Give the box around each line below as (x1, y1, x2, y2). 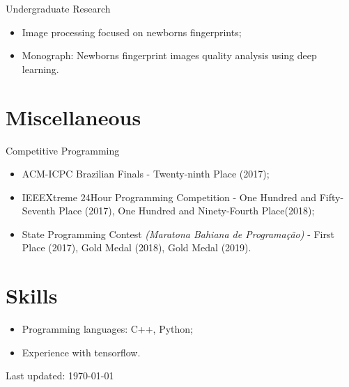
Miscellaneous (6, 102, 141, 131)
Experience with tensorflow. (22, 345, 141, 359)
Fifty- (319, 189, 344, 204)
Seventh (22, 203, 56, 218)
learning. (22, 61, 59, 76)
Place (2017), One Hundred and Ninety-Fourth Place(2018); (59, 203, 315, 218)
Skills (6, 281, 58, 310)
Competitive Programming (6, 143, 120, 157)
